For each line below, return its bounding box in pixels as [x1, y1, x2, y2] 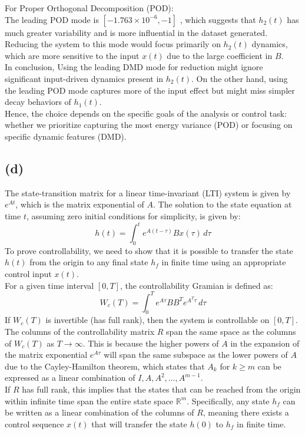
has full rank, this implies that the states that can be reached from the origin [22, 383, 301, 396]
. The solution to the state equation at [153, 198, 292, 210]
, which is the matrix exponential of [15, 198, 144, 210]
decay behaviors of [5, 95, 71, 108]
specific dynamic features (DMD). [5, 130, 127, 142]
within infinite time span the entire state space [5, 394, 174, 407]
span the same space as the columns [166, 325, 296, 338]
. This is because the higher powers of [82, 337, 219, 349]
